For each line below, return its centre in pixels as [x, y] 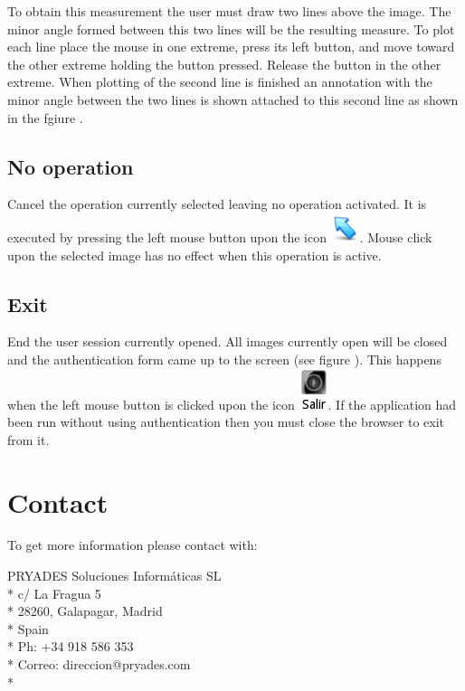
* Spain [28, 628]
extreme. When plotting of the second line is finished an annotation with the [220, 82]
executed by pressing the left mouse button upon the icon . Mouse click [220, 237]
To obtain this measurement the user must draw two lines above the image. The [229, 11]
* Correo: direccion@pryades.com [99, 664]
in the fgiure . [45, 117]
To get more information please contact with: [133, 545]
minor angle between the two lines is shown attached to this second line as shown [233, 99]
